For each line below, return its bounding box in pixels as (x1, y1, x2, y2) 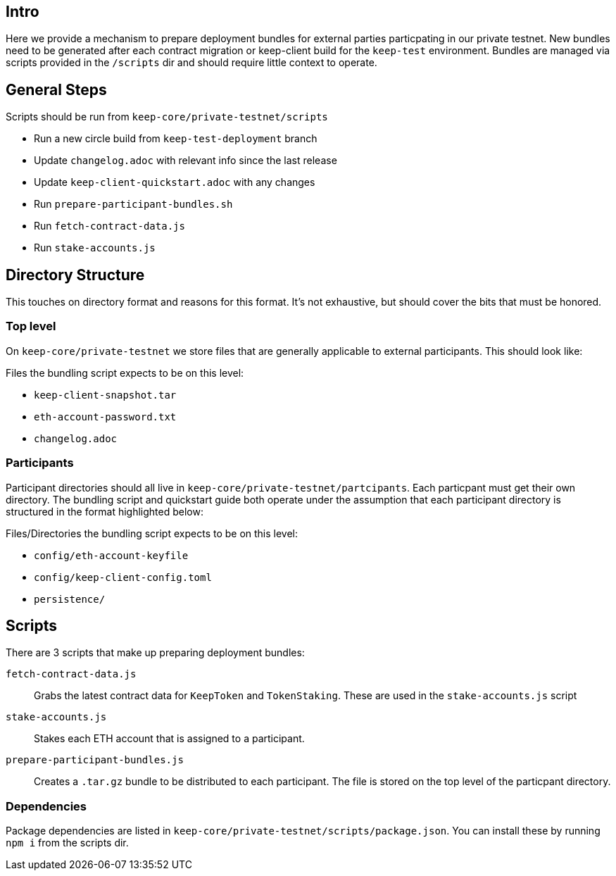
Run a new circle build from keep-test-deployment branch (34, 132, 318, 145)
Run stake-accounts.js (34, 242, 156, 254)
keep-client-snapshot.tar (34, 389, 177, 401)
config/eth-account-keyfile (34, 549, 189, 561)
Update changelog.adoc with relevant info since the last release (34, 154, 337, 167)
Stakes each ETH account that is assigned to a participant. (34, 732, 305, 745)
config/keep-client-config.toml (34, 571, 212, 583)
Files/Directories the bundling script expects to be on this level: (6, 527, 298, 539)
